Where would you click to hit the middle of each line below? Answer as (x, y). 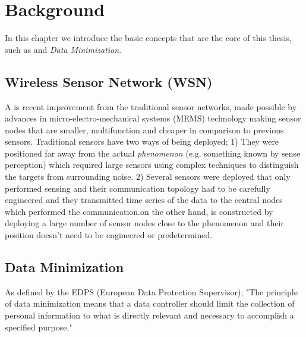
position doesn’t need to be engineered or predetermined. (109, 235)
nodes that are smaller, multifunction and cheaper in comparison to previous (144, 130)
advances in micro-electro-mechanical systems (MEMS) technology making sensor (153, 118)
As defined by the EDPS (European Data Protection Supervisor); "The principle (151, 291)
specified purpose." (39, 327)
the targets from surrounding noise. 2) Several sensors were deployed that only (148, 177)
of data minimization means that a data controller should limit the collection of (150, 303)
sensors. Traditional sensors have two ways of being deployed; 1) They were (142, 141)
